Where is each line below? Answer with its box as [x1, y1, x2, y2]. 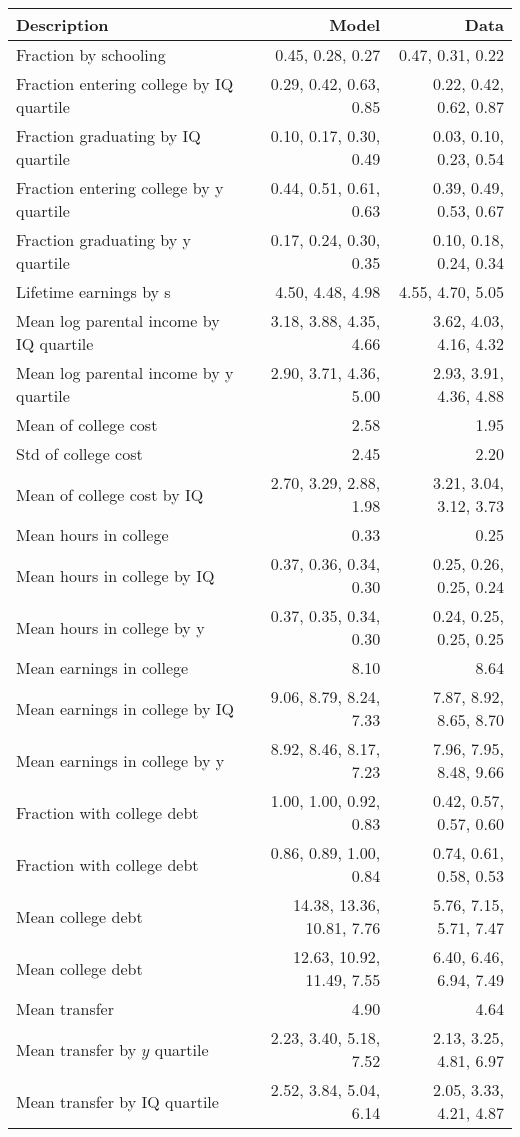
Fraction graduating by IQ [16, 124, 201, 147]
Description [16, 13, 109, 36]
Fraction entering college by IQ [16, 72, 234, 95]
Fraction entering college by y [16, 176, 224, 199]
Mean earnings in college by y [16, 748, 225, 772]
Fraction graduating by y [16, 228, 192, 251]
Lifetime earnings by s [16, 280, 171, 303]
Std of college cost [16, 442, 143, 465]
